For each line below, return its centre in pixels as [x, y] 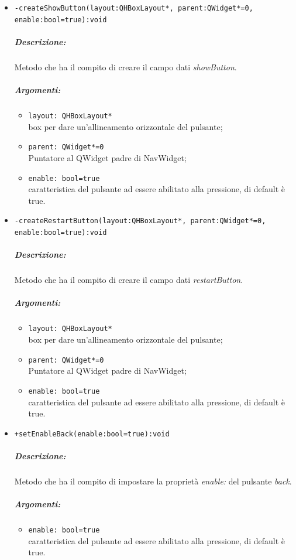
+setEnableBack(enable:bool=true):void [92, 434]
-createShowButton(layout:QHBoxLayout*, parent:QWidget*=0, [134, 8]
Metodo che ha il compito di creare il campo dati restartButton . [129, 280]
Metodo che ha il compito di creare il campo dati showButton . [125, 66]
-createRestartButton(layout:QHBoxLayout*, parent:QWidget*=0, [140, 221]
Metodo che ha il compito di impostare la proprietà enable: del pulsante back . [153, 481]
